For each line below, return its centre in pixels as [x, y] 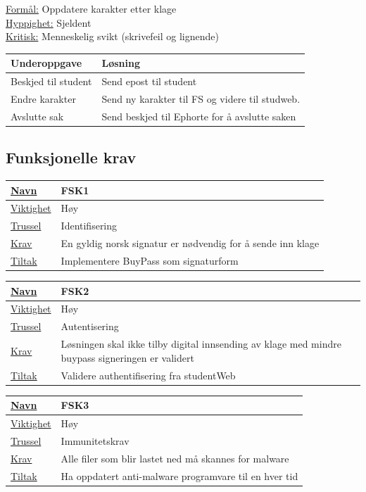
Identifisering [89, 226]
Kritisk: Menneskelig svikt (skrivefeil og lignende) [112, 36]
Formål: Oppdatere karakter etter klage [91, 8]
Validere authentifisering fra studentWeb [148, 375]
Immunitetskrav [95, 440]
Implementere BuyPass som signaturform [150, 260]
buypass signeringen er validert [127, 357]
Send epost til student [149, 81]
